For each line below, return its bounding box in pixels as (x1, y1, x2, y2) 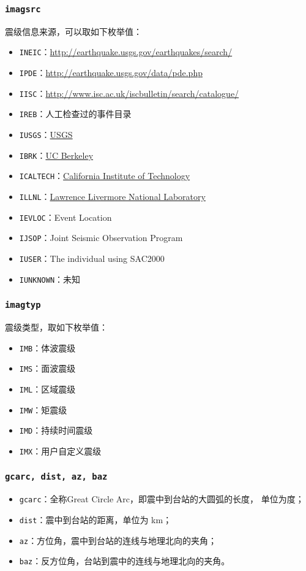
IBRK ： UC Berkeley (19, 148, 94, 161)
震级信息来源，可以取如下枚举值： (5, 25, 142, 37)
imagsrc (5, 4, 41, 14)
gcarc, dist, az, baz (5, 472, 108, 482)
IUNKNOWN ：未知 (19, 272, 81, 285)
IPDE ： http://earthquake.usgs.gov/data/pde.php (19, 66, 203, 79)
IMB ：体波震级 (19, 341, 76, 354)
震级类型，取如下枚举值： (5, 321, 108, 334)
